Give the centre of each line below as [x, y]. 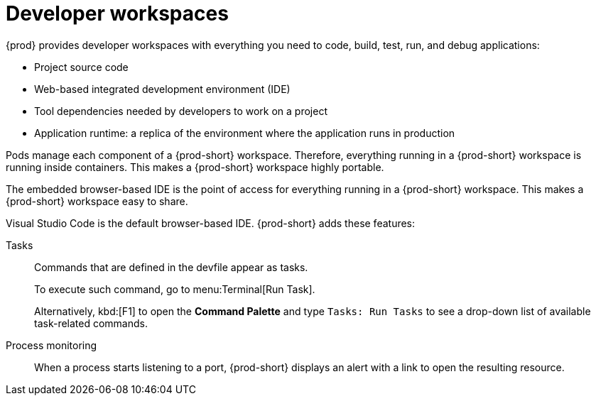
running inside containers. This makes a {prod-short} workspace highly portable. [195, 167]
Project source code [81, 67]
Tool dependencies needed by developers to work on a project [181, 111]
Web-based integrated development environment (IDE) [162, 89]
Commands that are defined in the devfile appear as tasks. [171, 267]
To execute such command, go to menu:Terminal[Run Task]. [175, 289]
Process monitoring [52, 345]
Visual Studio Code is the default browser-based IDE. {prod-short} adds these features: [211, 223]
